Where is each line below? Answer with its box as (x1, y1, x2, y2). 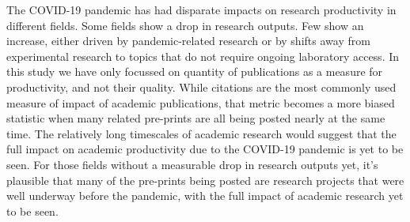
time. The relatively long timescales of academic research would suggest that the (6, 125, 397, 141)
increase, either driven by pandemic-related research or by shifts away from (6, 32, 370, 49)
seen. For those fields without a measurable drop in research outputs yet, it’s (6, 156, 378, 172)
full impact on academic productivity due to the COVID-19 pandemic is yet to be (6, 141, 404, 157)
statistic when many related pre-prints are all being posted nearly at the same (6, 110, 385, 126)
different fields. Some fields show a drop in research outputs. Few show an (6, 17, 364, 33)
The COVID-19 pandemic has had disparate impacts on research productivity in (6, 2, 397, 17)
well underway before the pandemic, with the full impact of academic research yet (6, 187, 404, 204)
